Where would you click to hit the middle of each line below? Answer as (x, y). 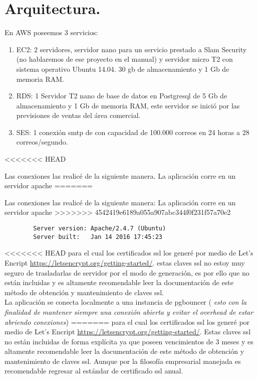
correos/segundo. (42, 142)
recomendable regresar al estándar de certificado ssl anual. (94, 371)
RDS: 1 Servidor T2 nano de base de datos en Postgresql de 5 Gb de (122, 96)
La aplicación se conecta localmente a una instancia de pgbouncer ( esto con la (126, 302)
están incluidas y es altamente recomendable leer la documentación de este (119, 282)
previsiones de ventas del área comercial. (78, 115)
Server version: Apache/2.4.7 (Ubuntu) (100, 229)
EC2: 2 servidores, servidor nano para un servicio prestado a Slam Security (132, 49)
